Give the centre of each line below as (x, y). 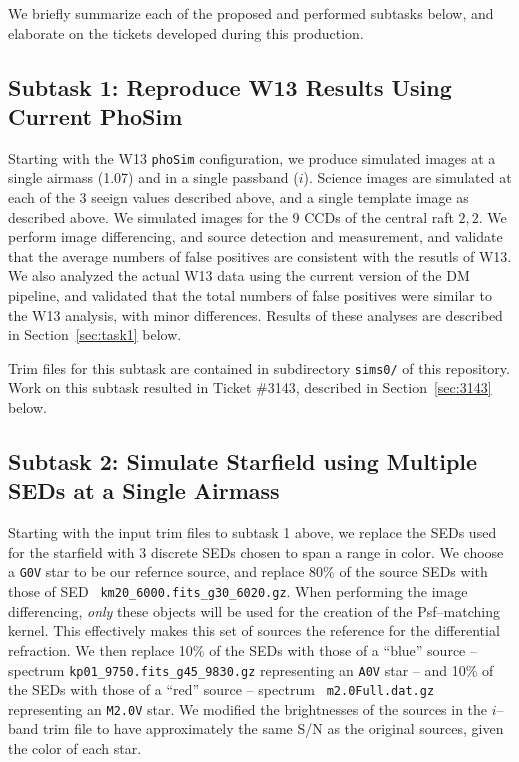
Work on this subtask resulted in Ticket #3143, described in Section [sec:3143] (250, 387)
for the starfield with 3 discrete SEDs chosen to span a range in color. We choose (256, 551)
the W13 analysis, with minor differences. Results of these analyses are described (255, 314)
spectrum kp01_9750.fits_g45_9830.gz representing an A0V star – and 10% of (251, 669)
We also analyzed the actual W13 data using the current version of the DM (239, 275)
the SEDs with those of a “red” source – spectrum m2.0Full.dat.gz (221, 689)
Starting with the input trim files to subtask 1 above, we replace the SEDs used (252, 532)
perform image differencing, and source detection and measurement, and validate (255, 236)
